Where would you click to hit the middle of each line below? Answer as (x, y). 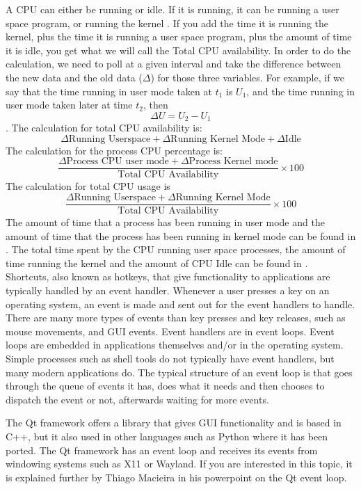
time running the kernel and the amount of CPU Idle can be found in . (157, 263)
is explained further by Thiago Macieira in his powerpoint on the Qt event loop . (176, 477)
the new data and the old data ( (74, 77)
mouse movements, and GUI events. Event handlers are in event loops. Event (170, 331)
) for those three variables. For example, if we (248, 77)
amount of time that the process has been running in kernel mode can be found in (181, 235)
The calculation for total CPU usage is (88, 186)
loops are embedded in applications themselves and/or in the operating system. (175, 345)
